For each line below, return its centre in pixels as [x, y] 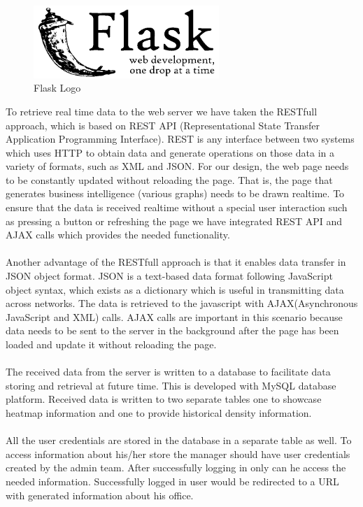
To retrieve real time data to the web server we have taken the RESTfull [162, 111]
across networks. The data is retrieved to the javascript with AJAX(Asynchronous [182, 303]
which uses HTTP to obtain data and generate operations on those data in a [170, 152]
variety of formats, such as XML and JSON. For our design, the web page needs [177, 166]
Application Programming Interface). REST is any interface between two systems [180, 139]
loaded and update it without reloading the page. [111, 344]
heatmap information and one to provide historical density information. [159, 412]
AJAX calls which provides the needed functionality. [118, 235]
